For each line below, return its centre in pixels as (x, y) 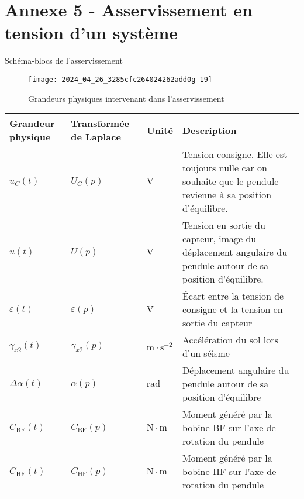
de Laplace (96, 137)
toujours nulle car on (224, 168)
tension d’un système (91, 32)
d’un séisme (206, 353)
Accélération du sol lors (230, 340)
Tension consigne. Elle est (235, 154)
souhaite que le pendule (230, 181)
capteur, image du (219, 239)
